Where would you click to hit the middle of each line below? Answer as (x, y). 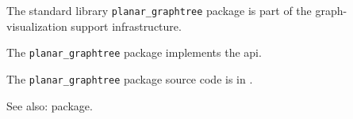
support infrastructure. (126, 26)
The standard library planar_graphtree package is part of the (159, 10)
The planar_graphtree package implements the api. (134, 52)
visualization (37, 26)
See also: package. (50, 105)
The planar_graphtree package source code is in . (130, 78)
